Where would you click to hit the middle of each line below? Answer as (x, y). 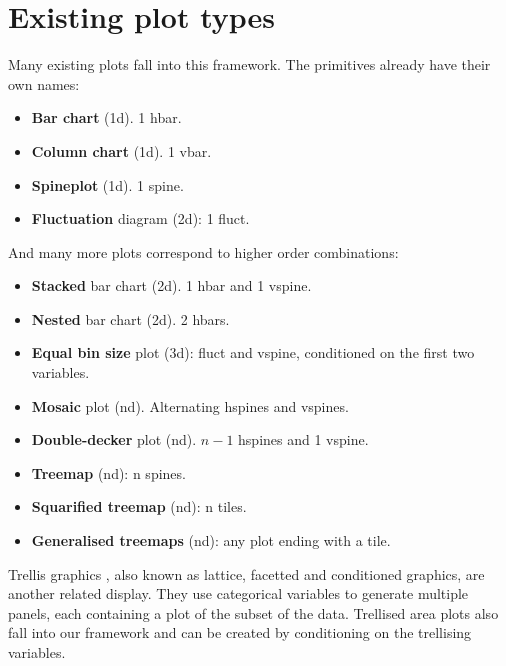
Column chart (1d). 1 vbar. (121, 150)
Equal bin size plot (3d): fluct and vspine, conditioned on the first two (253, 352)
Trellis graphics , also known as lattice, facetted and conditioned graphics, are (246, 573)
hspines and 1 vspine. (303, 439)
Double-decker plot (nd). (114, 439)
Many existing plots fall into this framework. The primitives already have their (249, 64)
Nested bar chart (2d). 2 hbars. (130, 318)
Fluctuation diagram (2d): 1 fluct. (140, 218)
